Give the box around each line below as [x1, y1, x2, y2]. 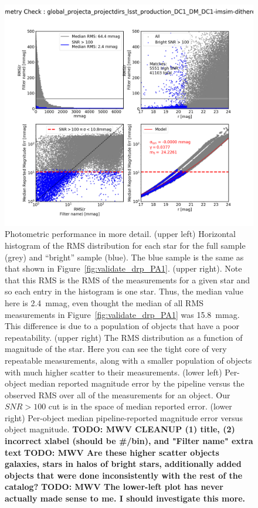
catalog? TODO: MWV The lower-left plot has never [5, 480, 223, 493]
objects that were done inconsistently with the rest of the [5, 469, 243, 481]
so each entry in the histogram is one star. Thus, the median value [5, 285, 243, 297]
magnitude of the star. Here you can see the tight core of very [5, 343, 227, 355]
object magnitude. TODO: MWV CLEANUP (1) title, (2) [5, 423, 235, 435]
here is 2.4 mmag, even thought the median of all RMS [5, 296, 204, 309]
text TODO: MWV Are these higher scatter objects [5, 446, 219, 458]
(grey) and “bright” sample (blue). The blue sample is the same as [5, 250, 244, 263]
